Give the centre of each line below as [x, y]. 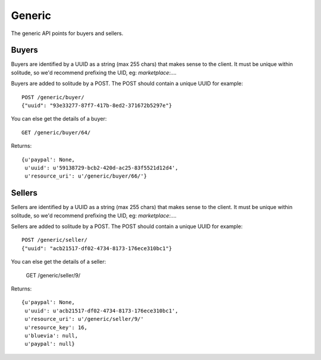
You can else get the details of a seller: [59, 262]
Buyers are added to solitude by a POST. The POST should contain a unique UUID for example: [127, 84]
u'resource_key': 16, [56, 327]
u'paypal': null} [50, 344]
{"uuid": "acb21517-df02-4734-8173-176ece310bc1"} [97, 248]
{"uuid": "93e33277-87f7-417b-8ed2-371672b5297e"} [97, 106]
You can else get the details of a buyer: [59, 119]
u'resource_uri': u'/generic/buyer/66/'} [86, 176]
